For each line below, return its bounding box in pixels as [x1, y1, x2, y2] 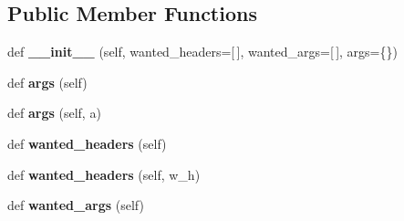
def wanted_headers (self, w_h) [7, 164, 201, 184]
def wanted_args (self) [7, 195, 144, 215]
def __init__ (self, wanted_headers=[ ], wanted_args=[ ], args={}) [7, 42, 398, 61]
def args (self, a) [7, 103, 101, 122]
